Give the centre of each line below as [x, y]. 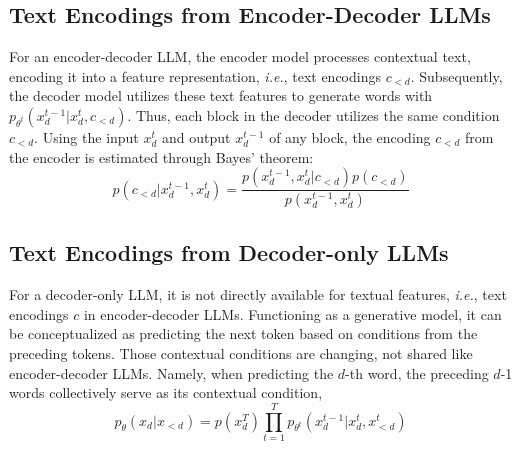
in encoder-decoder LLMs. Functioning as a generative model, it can [292, 313]
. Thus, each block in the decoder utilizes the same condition [313, 114]
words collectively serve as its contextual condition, [166, 392]
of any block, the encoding [350, 136]
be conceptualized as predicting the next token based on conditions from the [243, 333]
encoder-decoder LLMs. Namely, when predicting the [171, 372]
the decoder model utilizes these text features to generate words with [221, 95]
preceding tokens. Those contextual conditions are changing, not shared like [241, 353]
